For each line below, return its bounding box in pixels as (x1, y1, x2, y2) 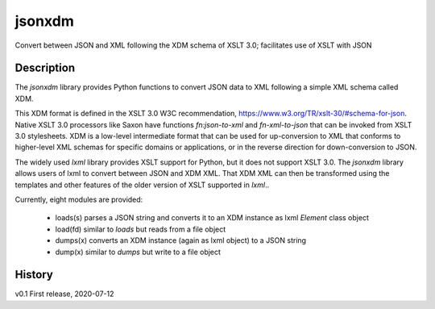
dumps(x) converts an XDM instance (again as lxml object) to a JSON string (55, 236, 306, 245)
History (14, 268, 54, 282)
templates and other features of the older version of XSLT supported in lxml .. (14, 180, 270, 190)
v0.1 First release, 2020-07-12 (14, 289, 114, 299)
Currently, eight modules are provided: (14, 194, 143, 204)
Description (14, 61, 76, 75)
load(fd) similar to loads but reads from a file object (55, 224, 226, 234)
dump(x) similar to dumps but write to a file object (55, 247, 222, 257)
